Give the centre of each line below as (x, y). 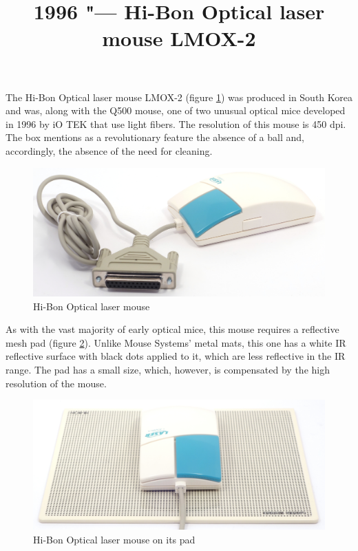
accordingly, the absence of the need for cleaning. (109, 150)
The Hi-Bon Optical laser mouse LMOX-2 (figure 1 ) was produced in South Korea (179, 97)
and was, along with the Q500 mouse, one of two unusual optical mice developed (176, 110)
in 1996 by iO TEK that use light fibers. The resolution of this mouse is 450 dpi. (176, 123)
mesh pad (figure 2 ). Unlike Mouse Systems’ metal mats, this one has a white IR (176, 342)
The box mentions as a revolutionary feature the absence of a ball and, (155, 137)
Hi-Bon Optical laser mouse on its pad (114, 539)
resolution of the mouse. (56, 383)
